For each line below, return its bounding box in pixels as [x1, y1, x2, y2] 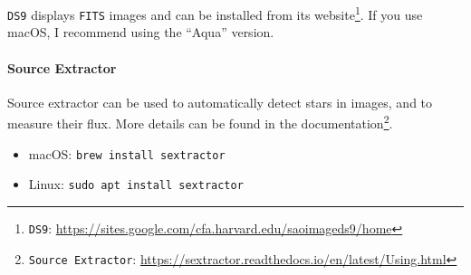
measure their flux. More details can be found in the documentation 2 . [7, 111, 393, 132]
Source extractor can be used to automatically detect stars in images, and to [7, 92, 433, 111]
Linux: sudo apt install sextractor [28, 175, 244, 194]
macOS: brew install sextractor [28, 144, 226, 163]
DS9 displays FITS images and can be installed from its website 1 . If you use [7, 3, 423, 24]
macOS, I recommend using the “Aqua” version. [7, 23, 274, 42]
